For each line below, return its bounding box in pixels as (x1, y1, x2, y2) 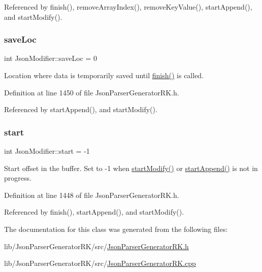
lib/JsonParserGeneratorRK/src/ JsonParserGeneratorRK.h (4, 241, 189, 251)
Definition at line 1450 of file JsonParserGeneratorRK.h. (4, 87, 179, 97)
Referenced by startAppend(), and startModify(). (4, 104, 157, 115)
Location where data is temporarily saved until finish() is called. (4, 70, 204, 80)
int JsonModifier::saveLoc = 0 (4, 53, 97, 63)
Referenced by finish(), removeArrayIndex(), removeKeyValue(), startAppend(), (4, 2, 252, 12)
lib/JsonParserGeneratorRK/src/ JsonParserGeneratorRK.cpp (4, 258, 196, 268)
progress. (4, 173, 31, 183)
